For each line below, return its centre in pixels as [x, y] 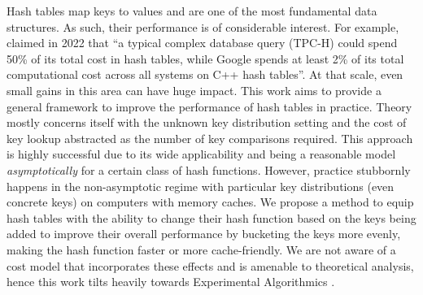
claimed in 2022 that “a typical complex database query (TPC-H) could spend [202, 43]
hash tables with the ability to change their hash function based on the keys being [211, 217]
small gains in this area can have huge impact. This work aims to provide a [194, 90]
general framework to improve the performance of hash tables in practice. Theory [209, 106]
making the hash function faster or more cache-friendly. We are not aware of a [201, 249]
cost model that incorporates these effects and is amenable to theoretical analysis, [210, 265]
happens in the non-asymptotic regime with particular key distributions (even [201, 186]
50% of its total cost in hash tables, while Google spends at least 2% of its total [205, 58]
